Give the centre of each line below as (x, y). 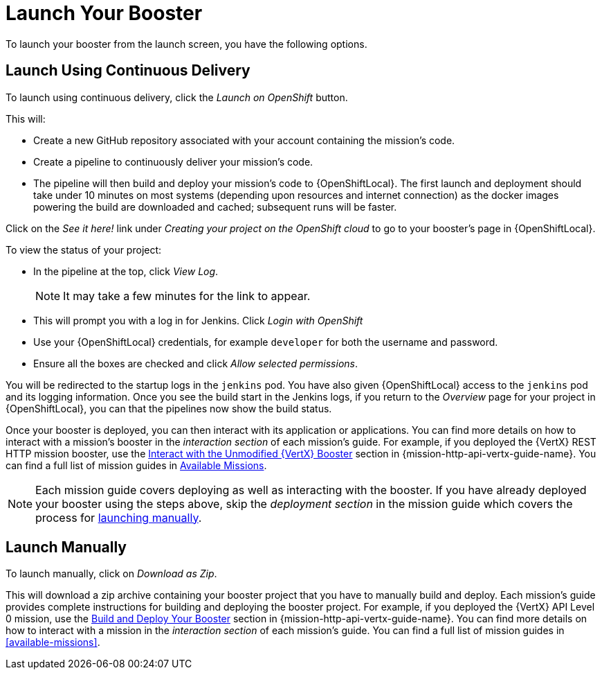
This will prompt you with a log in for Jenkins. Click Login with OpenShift (198, 320)
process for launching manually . (119, 517)
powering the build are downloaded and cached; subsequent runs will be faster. (215, 207)
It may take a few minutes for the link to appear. (187, 296)
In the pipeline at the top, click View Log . (126, 271)
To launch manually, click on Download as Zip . (111, 574)
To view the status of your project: (84, 249)
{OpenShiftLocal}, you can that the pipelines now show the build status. (169, 408)
